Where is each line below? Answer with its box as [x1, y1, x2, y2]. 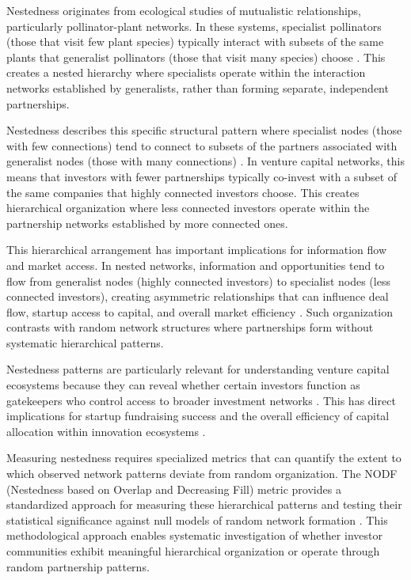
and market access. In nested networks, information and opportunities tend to [6, 256, 385, 273]
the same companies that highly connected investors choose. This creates [6, 184, 360, 200]
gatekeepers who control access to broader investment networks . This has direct [6, 392, 396, 408]
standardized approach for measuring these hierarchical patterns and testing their [6, 496, 402, 513]
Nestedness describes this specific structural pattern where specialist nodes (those [6, 122, 402, 138]
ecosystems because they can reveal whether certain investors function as [6, 377, 360, 393]
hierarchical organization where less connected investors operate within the [6, 199, 370, 216]
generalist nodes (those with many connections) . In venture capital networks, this [6, 153, 405, 169]
